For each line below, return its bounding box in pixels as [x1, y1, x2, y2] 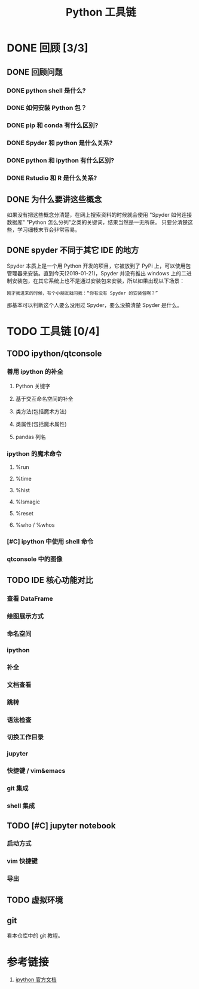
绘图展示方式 [7, 612, 44, 620]
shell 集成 [7, 801, 35, 810]
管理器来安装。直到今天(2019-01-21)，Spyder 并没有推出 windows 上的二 [7, 269, 187, 277]
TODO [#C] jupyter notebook [7, 821, 116, 831]
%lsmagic [15, 498, 41, 505]
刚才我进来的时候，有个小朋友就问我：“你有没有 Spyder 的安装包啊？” [7, 290, 158, 296]
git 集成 [7, 784, 29, 793]
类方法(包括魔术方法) [15, 407, 68, 415]
